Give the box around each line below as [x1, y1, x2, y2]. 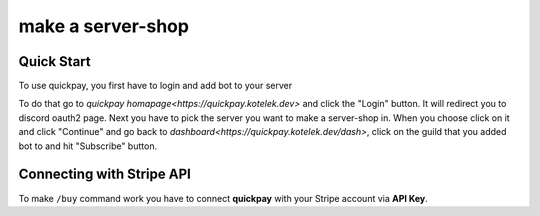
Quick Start [18, 53, 91, 70]
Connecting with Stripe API [18, 166, 192, 183]
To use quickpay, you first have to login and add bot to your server [18, 80, 293, 92]
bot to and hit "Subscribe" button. [18, 140, 158, 152]
